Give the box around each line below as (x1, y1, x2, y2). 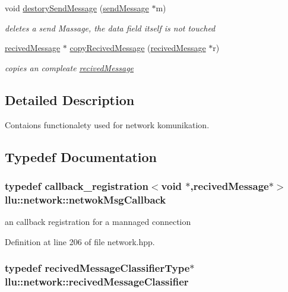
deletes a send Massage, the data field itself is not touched (5, 21, 216, 34)
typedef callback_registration (5, 178, 148, 193)
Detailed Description (5, 90, 135, 109)
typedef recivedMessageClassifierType (5, 261, 190, 275)
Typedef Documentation (5, 147, 157, 166)
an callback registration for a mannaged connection (5, 215, 191, 228)
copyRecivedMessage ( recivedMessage (69, 42, 206, 54)
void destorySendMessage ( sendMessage (5, 2, 149, 14)
